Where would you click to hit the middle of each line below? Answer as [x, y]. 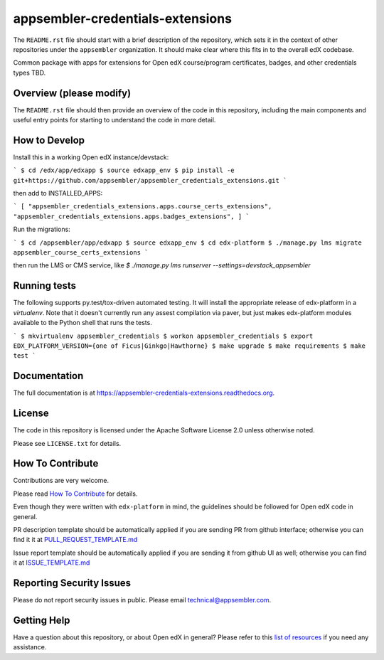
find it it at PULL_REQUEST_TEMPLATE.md [75, 540]
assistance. [30, 647]
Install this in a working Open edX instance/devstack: [91, 157]
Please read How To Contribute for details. [75, 494]
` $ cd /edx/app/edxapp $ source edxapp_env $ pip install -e [124, 170]
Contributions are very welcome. [61, 481]
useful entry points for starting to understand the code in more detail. [114, 120]
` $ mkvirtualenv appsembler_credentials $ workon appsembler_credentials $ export [163, 336]
